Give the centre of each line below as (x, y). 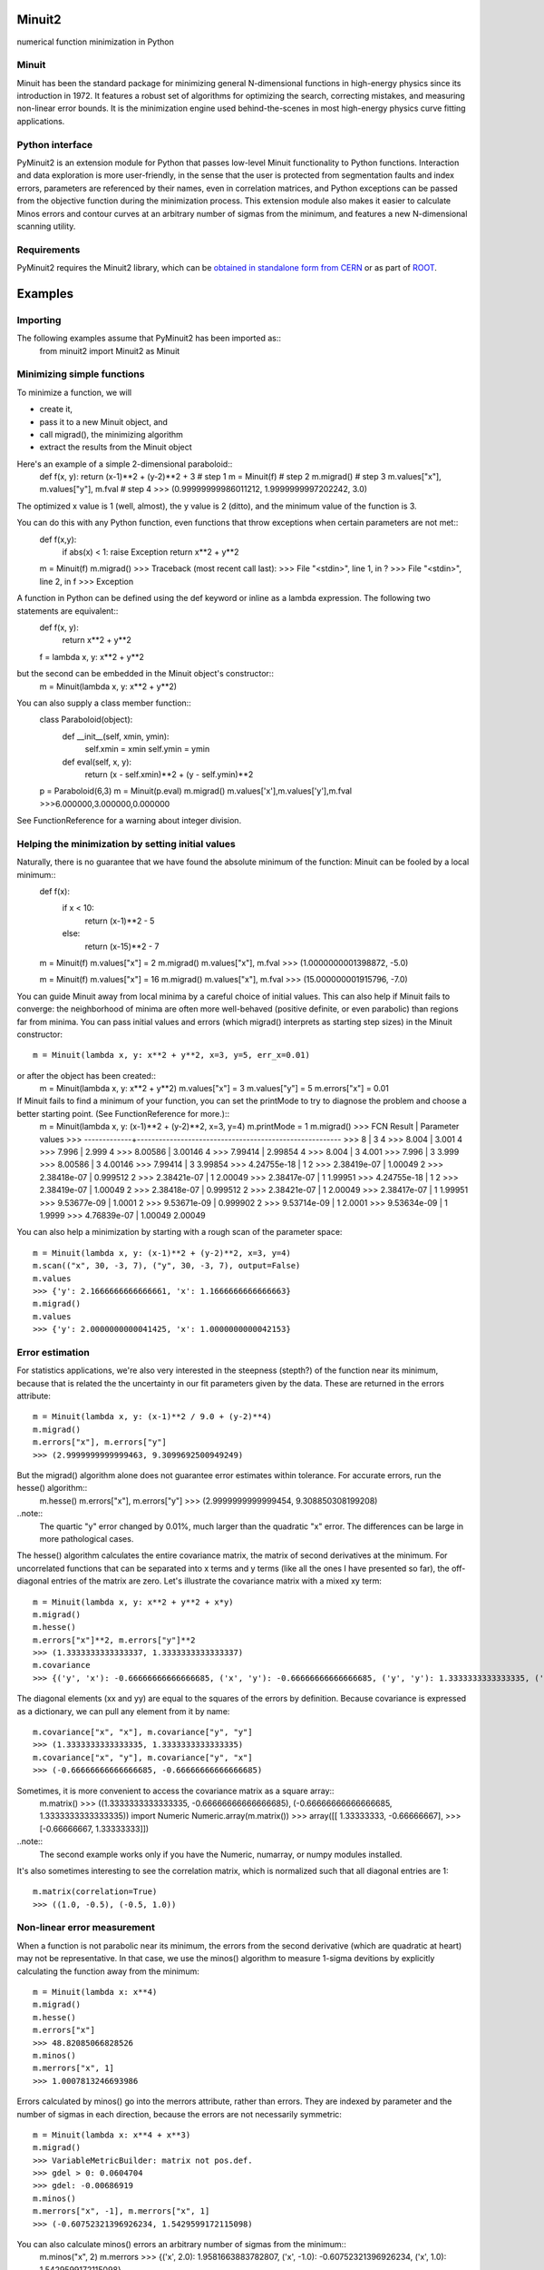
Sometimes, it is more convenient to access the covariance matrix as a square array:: (175, 1791)
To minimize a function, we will (74, 392)
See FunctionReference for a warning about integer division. (129, 821)
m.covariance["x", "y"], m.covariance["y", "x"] (143, 1757)
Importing (39, 320)
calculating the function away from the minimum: (108, 1971)
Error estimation (53, 1352)
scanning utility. (46, 226)
